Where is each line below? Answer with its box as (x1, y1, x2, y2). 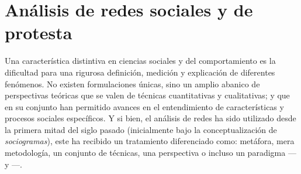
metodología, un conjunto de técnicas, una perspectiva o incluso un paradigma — (5, 146, 296, 159)
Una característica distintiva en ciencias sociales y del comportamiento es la (5, 54, 276, 67)
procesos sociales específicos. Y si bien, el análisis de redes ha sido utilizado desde (5, 112, 296, 124)
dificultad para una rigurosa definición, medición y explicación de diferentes (5, 66, 275, 78)
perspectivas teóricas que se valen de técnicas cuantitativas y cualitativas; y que (5, 89, 290, 101)
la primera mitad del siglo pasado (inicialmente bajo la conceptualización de (5, 123, 277, 135)
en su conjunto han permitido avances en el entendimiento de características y (5, 100, 284, 112)
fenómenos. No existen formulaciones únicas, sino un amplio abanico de (5, 77, 260, 90)
